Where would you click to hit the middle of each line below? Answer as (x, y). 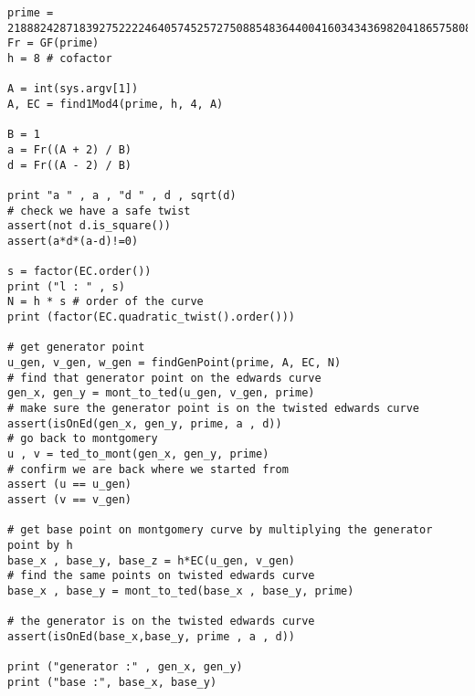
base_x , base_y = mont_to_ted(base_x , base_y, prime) (181, 591)
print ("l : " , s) (66, 286)
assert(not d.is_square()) (89, 226)
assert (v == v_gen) (70, 500)
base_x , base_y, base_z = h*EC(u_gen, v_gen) (151, 560)
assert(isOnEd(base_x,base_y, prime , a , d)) (151, 636)
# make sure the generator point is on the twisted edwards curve (214, 409)
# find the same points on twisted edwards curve (161, 576)
